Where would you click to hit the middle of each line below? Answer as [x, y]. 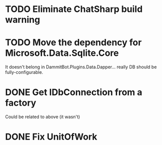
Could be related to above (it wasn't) [43, 117]
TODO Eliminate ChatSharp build [74, 9]
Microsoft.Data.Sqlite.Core [62, 53]
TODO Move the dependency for [74, 43]
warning [23, 20]
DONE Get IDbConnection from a [74, 92]
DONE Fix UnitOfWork [51, 137]
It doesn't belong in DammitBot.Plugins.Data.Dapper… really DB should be [81, 67]
